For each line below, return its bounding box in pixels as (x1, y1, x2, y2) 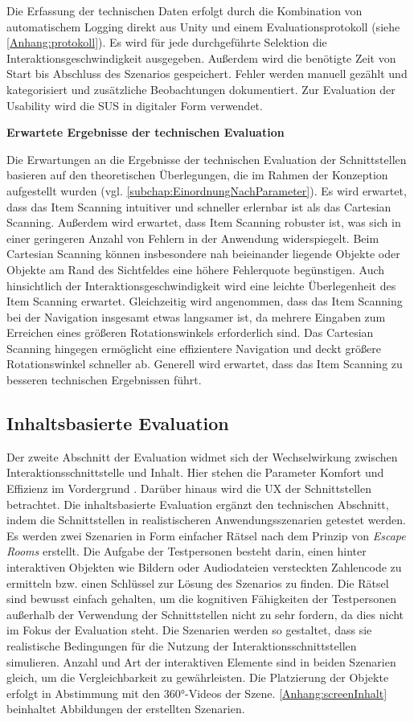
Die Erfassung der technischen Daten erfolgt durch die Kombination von (6, 2, 363, 18)
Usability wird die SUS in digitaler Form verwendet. (6, 96, 263, 113)
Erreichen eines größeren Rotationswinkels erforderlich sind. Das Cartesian (6, 324, 374, 341)
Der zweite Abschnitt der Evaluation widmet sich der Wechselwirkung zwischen (6, 448, 398, 465)
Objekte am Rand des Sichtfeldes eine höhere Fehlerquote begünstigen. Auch (6, 260, 385, 277)
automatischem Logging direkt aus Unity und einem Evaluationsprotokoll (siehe (6, 18, 400, 35)
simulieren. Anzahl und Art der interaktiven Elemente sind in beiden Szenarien (6, 653, 396, 670)
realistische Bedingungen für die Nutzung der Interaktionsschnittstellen (6, 637, 357, 654)
